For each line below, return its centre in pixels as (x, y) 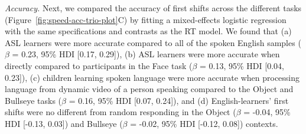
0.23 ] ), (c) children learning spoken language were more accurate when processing (152, 77)
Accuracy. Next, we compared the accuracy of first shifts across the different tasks (153, 8)
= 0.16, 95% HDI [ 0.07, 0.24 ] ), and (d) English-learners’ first (179, 100)
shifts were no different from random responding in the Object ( (121, 112)
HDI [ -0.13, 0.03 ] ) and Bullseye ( (64, 123)
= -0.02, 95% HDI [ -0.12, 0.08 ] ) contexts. (204, 123)
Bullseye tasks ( (33, 100)
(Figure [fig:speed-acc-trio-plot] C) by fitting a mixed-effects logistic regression (146, 19)
